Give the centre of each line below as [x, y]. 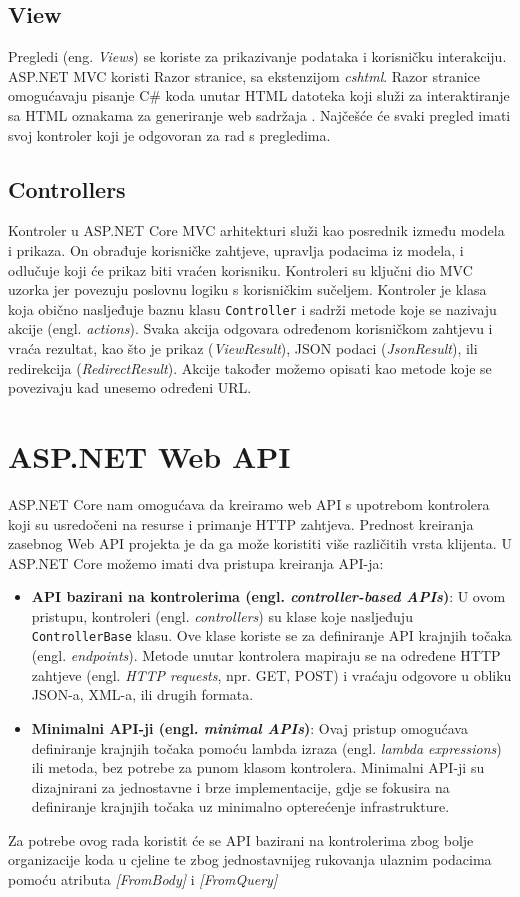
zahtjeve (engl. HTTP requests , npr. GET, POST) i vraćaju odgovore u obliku [271, 674]
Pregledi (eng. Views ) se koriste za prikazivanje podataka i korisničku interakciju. [257, 56]
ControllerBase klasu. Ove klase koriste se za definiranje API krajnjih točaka [271, 635]
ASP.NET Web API [149, 455]
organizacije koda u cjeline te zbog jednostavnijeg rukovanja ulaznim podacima [250, 859]
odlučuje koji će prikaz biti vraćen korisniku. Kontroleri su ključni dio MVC [240, 269]
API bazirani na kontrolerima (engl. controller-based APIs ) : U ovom [268, 596]
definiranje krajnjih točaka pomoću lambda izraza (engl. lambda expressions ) [266, 747]
